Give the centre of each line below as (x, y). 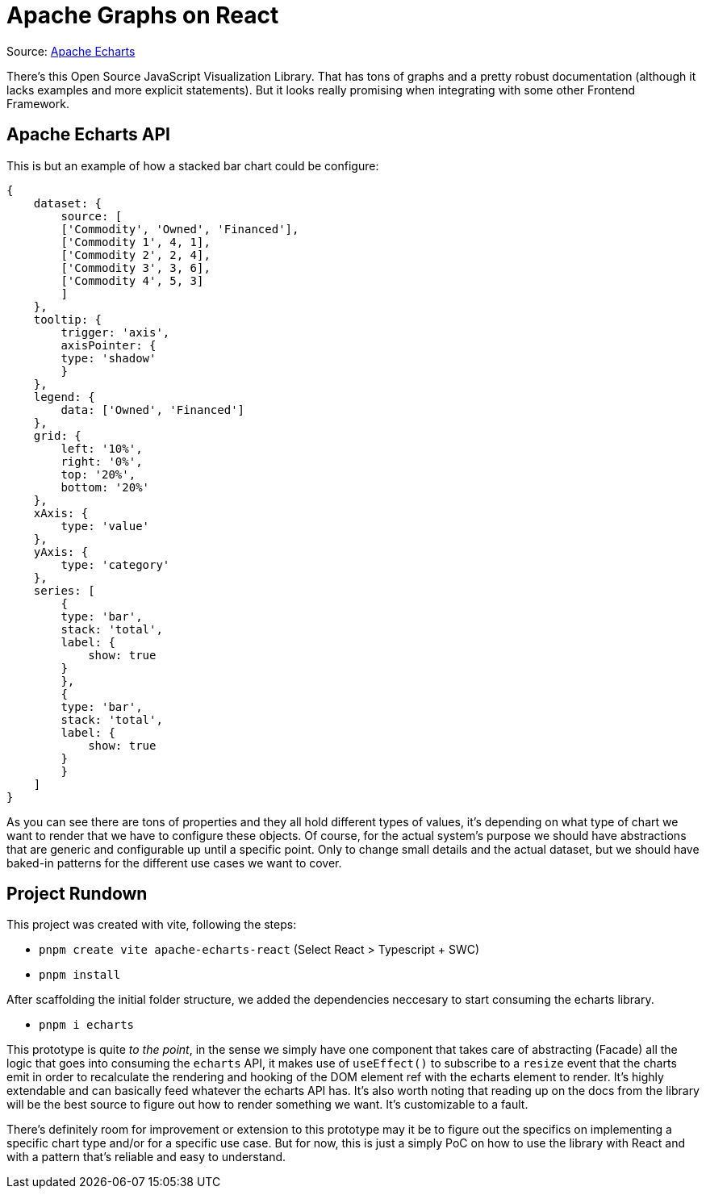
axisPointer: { (109, 345)
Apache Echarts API (89, 135)
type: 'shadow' (109, 358)
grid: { (57, 435)
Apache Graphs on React (143, 15)
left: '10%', (102, 448)
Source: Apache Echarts (71, 51)
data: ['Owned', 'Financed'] (153, 409)
